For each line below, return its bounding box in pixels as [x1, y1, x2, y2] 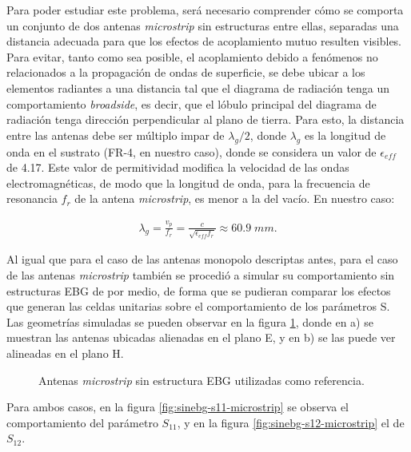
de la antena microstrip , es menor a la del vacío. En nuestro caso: [74, 190, 395, 207]
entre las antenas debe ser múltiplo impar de [6, 126, 225, 143]
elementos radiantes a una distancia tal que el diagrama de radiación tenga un [6, 79, 390, 96]
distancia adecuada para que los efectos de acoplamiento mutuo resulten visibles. [6, 33, 402, 50]
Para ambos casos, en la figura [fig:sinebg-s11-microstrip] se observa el [6, 398, 349, 415]
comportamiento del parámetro [6, 414, 158, 430]
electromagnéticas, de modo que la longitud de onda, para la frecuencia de [6, 174, 370, 191]
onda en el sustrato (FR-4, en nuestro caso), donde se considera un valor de [6, 143, 377, 160]
